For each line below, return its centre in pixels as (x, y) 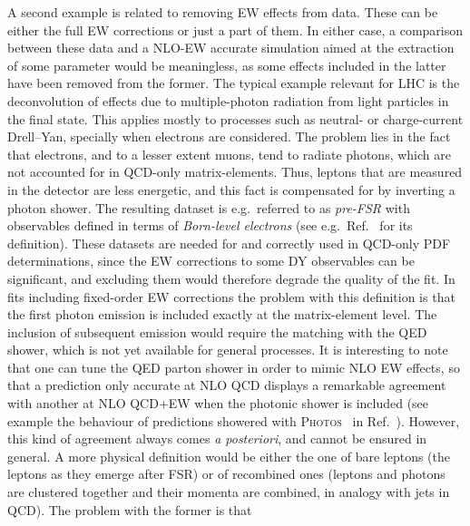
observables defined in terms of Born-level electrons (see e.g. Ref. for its (210, 225)
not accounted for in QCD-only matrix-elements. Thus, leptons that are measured (235, 172)
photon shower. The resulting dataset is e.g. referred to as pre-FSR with (209, 207)
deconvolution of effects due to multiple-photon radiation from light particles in (228, 100)
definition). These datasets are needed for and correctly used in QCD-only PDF (229, 243)
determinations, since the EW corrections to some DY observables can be (211, 261)
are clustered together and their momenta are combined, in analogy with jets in (229, 492)
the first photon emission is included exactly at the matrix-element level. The (222, 314)
